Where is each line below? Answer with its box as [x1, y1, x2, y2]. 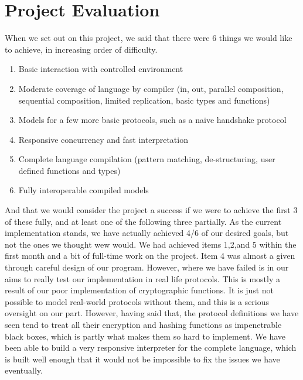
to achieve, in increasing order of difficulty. [5, 43, 158, 55]
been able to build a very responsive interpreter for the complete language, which [5, 341, 297, 354]
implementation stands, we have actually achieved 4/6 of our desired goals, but [5, 227, 289, 239]
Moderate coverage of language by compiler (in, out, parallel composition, [18, 82, 284, 94]
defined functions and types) [18, 164, 121, 176]
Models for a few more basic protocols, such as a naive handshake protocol [18, 114, 287, 126]
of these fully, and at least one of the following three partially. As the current [5, 215, 282, 227]
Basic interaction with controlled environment [18, 63, 183, 75]
